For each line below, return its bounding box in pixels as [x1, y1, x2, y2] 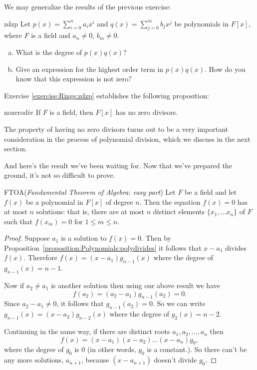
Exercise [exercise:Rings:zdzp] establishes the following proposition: [4, 90, 209, 100]
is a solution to [61, 233, 107, 243]
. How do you [205, 63, 246, 74]
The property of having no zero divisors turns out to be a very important [4, 123, 228, 134]
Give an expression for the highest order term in [15, 63, 164, 74]
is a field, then [49, 107, 93, 117]
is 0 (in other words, [74, 344, 136, 355]
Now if [4, 280, 24, 291]
